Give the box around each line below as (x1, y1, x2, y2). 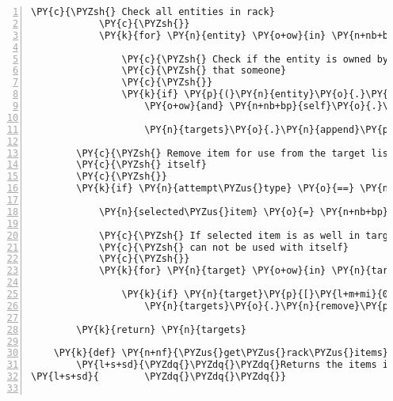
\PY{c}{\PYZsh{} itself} (76, 159, 207, 171)
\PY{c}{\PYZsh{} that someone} (121, 65, 287, 77)
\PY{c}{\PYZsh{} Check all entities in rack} (31, 6, 275, 17)
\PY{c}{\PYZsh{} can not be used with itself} (98, 241, 349, 253)
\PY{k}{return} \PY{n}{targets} (76, 323, 247, 335)
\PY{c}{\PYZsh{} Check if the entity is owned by (121, 53, 389, 65)
